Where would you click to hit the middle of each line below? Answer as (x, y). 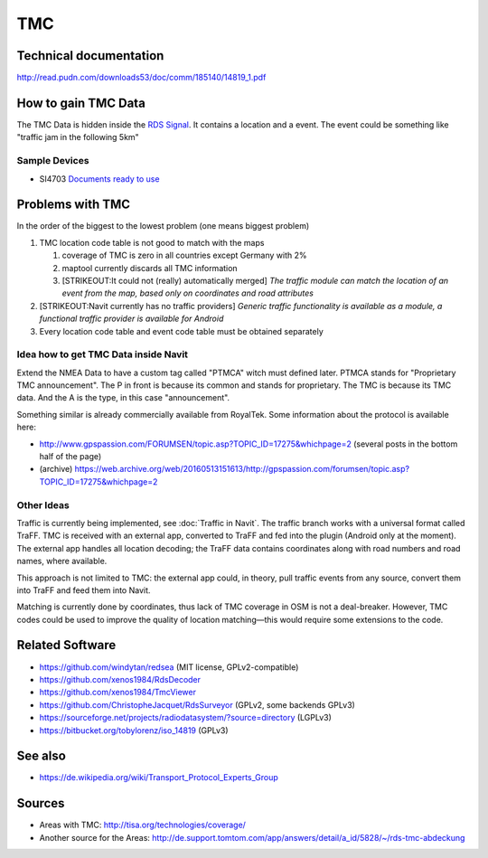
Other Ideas (43, 504)
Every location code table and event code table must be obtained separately (182, 331)
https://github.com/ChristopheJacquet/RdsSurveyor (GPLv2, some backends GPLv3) (197, 704)
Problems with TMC (74, 205)
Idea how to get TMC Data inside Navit (103, 354)
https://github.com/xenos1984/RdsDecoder (120, 679)
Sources (41, 803)
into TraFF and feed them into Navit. (84, 590)
